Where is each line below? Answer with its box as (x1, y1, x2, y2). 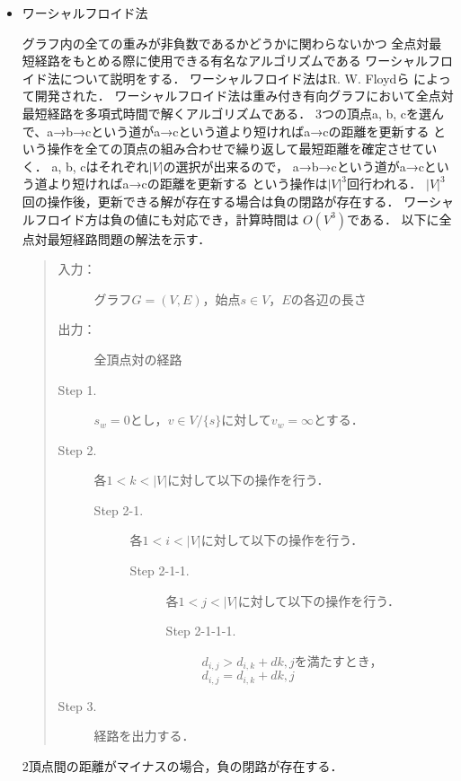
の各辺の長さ (290, 289, 367, 308)
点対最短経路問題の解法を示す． (22, 229, 211, 248)
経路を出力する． (93, 726, 195, 745)
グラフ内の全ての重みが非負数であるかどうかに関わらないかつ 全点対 (22, 33, 430, 52)
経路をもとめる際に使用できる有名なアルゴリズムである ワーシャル (34, 51, 429, 70)
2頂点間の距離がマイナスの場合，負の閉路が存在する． (22, 756, 343, 775)
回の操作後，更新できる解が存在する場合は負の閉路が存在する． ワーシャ (22, 191, 454, 210)
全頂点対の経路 (93, 349, 182, 368)
